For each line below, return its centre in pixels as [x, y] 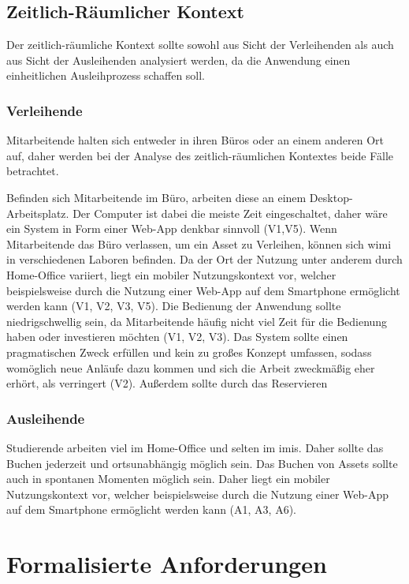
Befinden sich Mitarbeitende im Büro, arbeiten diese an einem [156, 197]
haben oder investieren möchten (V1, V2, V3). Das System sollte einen [177, 337]
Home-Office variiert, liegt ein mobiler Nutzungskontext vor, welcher [171, 274]
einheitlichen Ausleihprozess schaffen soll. [106, 75]
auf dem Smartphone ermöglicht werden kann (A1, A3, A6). [152, 509]
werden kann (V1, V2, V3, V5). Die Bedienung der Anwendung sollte [174, 306]
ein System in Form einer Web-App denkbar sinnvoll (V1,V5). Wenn [172, 228]
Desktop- [331, 197]
